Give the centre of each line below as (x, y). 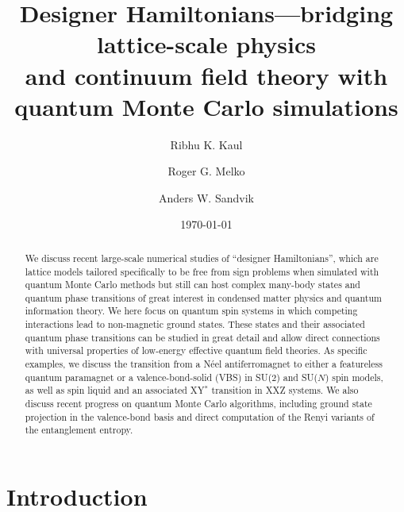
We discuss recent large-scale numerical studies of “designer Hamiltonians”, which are (202, 258)
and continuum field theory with (206, 75)
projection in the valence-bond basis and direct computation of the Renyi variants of (200, 416)
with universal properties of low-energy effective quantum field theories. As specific (196, 350)
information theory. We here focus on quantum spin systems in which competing (191, 311)
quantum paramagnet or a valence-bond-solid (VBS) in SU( (148, 377)
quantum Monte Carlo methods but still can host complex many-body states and (192, 285)
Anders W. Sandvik (206, 197)
